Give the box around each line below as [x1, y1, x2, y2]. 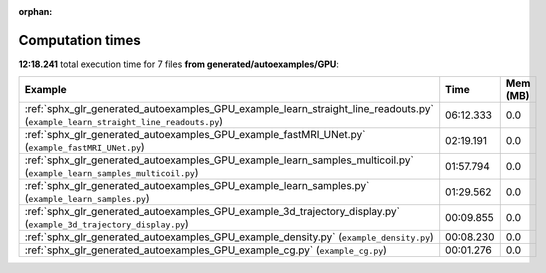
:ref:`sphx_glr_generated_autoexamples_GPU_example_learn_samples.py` [24, 179, 370, 193]
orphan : [18, 6, 53, 17]
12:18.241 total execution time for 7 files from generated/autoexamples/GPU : [18, 58, 340, 70]
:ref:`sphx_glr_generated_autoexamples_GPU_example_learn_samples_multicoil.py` [24, 153, 414, 167]
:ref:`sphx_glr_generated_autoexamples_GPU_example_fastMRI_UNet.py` [24, 128, 366, 142]
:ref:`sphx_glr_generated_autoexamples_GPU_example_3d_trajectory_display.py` [24, 205, 400, 219]
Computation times [18, 31, 141, 49]
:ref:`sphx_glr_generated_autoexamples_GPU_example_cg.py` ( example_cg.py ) [24, 243, 387, 257]
